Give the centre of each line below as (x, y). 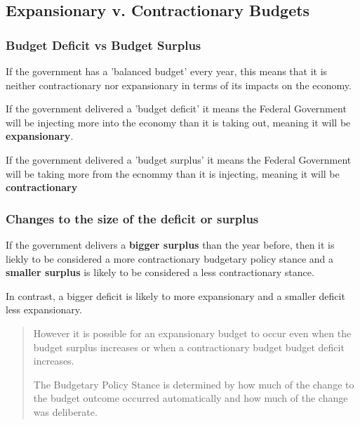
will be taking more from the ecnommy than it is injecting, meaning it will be (173, 173)
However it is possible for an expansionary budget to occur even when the (192, 333)
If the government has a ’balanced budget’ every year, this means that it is (167, 71)
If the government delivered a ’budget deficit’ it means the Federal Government (176, 109)
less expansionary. (44, 309)
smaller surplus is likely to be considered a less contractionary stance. (160, 272)
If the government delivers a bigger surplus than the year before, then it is (170, 244)
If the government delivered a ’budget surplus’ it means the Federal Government (179, 159)
